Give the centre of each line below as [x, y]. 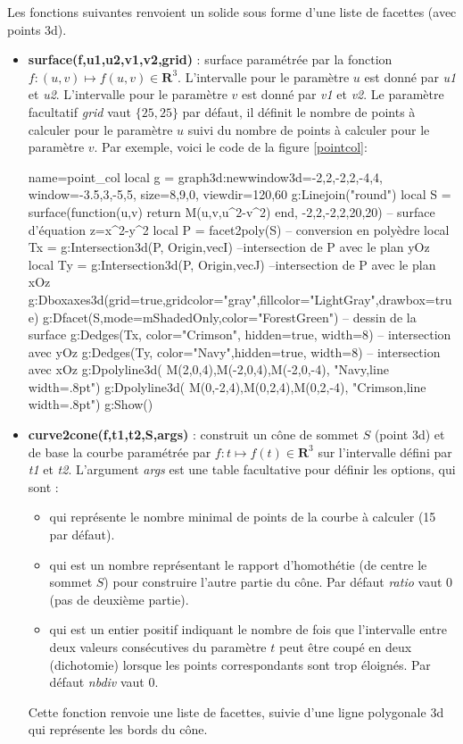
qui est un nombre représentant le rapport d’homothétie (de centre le [238, 564]
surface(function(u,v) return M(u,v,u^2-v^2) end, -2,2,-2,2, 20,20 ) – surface [231, 211]
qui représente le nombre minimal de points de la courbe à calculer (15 [243, 517]
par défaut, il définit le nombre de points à [299, 111]
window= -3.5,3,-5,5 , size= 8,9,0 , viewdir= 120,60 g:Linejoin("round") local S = [240, 194]
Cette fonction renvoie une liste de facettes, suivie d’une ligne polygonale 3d [236, 711]
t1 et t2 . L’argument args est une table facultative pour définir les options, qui [242, 469]
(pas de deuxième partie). [119, 599]
